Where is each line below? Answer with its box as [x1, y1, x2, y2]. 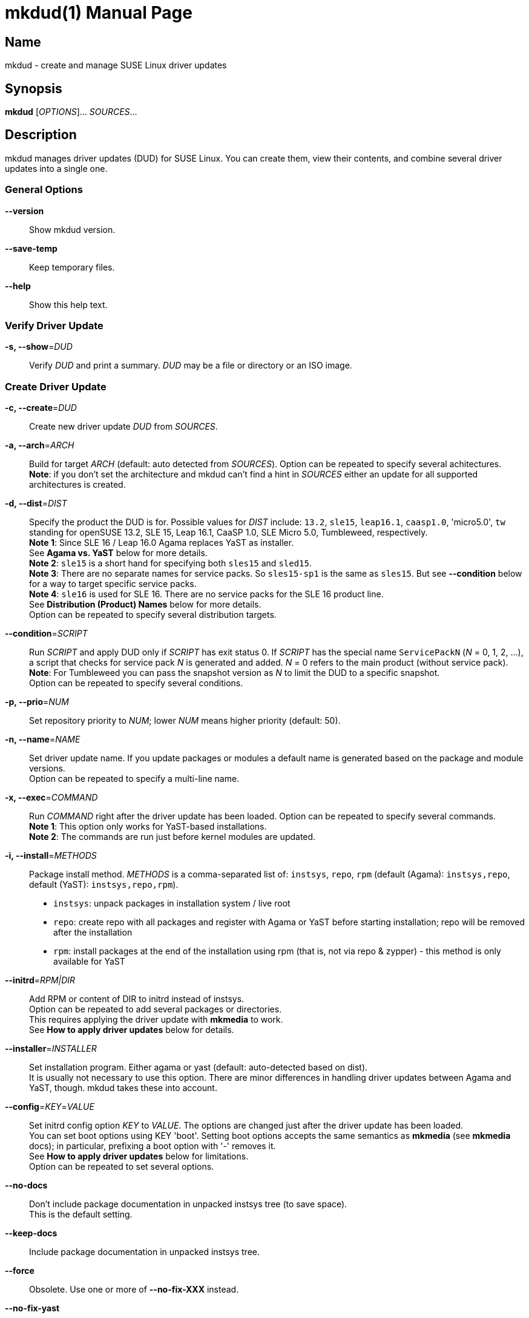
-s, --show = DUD [5, 341, 73, 352]
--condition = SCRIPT [5, 628, 88, 639]
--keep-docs [5, 1228, 57, 1239]
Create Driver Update [5, 380, 107, 393]
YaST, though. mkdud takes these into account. [29, 1083, 217, 1093]
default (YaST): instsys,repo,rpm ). [29, 879, 179, 890]
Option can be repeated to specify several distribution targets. [29, 609, 277, 620]
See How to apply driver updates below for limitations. [29, 1151, 249, 1162]
